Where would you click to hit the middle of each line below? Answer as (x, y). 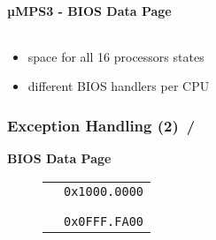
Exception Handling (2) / (101, 125)
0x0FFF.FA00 (104, 221)
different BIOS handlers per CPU (119, 86)
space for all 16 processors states (116, 56)
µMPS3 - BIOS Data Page (89, 11)
